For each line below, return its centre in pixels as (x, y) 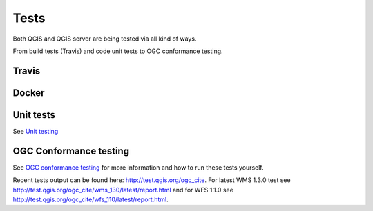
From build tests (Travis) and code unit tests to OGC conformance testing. (118, 51)
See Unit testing (36, 131)
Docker (29, 93)
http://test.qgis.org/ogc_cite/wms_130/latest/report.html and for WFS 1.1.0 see (123, 190)
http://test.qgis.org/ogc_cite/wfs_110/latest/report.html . (90, 199)
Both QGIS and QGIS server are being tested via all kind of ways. (105, 39)
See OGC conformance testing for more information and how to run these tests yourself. (138, 167)
